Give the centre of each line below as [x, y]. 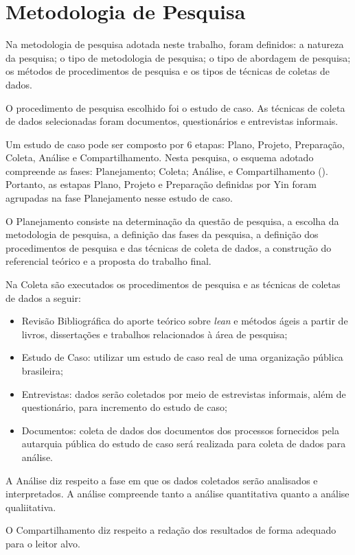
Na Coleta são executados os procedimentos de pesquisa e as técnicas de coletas [173, 284]
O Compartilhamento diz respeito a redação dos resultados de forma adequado [171, 530]
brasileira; [42, 370]
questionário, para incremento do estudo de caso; [124, 407]
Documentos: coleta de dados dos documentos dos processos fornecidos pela [180, 430]
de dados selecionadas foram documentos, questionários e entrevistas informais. [172, 121]
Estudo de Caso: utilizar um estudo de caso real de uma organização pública [182, 357]
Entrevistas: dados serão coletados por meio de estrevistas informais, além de [184, 393]
